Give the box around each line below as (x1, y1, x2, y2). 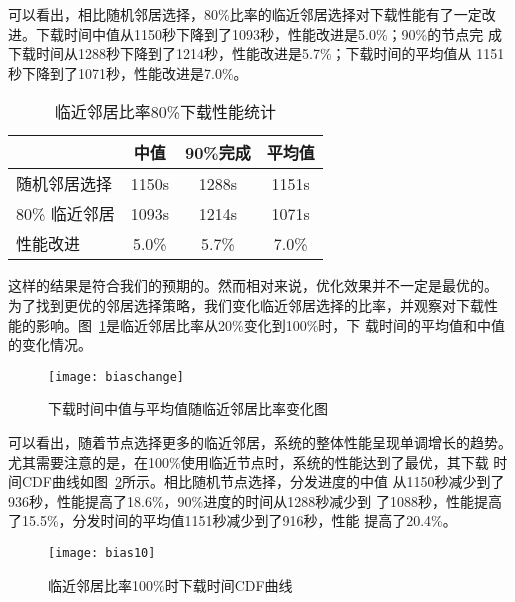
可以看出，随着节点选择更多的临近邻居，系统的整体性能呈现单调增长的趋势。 (8, 432, 512, 452)
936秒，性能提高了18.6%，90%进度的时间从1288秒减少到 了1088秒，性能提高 (8, 490, 502, 511)
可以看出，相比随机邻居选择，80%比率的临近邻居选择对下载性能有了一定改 (8, 4, 496, 24)
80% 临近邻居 (16, 202, 115, 226)
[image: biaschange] (48, 369, 185, 384)
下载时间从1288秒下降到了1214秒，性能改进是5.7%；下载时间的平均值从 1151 (8, 43, 505, 64)
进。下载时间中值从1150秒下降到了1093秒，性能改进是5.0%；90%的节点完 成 (8, 23, 502, 44)
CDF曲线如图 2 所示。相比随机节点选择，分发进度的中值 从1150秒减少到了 (21, 471, 505, 492)
